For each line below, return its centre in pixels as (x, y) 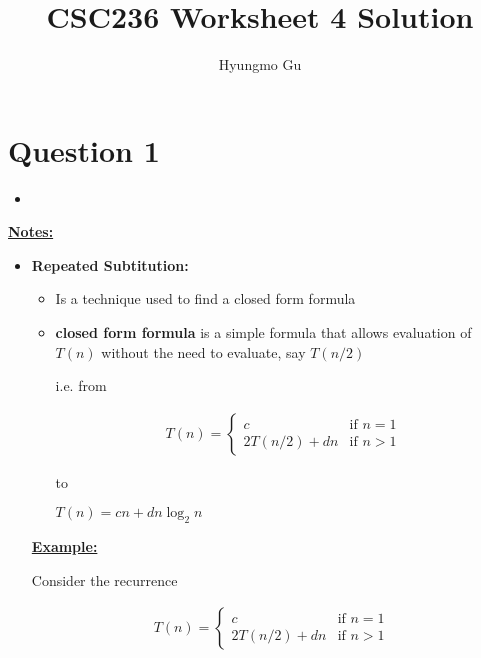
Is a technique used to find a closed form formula (205, 298)
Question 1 (84, 149)
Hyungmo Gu (260, 64)
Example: (64, 546)
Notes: (31, 231)
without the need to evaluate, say (203, 351)
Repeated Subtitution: (110, 264)
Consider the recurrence (104, 579)
